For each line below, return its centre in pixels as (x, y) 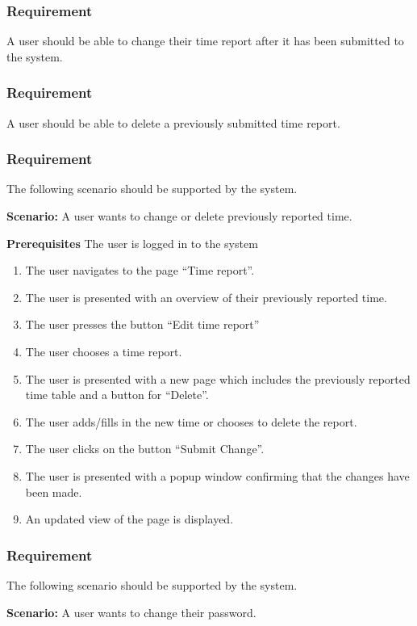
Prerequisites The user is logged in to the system (132, 243)
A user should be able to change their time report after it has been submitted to (205, 41)
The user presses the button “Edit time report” (142, 324)
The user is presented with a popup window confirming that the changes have (217, 475)
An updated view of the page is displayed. (129, 519)
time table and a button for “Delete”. (117, 395)
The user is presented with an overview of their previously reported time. (206, 297)
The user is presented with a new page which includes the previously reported (218, 378)
